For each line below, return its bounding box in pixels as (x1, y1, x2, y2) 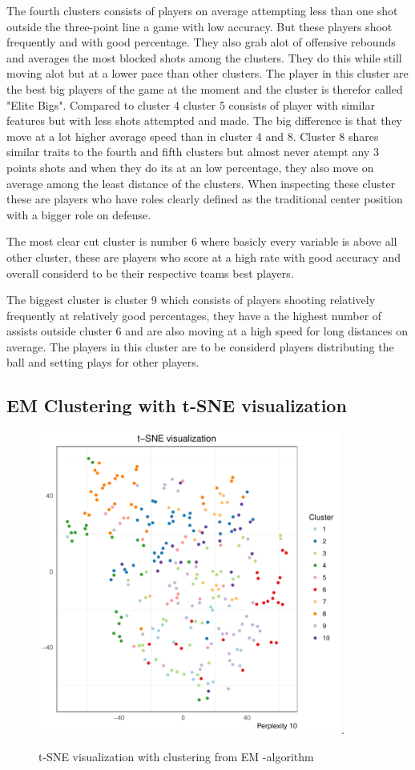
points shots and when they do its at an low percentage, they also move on (6, 158, 374, 175)
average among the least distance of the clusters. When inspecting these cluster (6, 174, 396, 191)
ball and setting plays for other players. (6, 354, 199, 371)
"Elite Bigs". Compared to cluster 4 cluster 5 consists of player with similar (6, 96, 375, 113)
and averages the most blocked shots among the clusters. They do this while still (6, 49, 402, 66)
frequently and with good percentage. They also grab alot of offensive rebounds (6, 34, 396, 50)
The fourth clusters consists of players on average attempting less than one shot (6, 2, 398, 18)
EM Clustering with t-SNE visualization (6, 393, 347, 418)
